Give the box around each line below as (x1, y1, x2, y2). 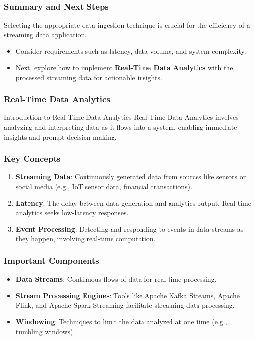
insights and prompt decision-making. (4, 131, 117, 142)
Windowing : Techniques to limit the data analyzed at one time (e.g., (15, 316, 227, 326)
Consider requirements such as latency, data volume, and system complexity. (15, 46, 246, 56)
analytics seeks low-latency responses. (15, 207, 129, 218)
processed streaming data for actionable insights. (15, 72, 162, 82)
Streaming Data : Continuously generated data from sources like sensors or (15, 171, 246, 182)
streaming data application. (4, 29, 87, 39)
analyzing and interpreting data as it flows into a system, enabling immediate (4, 122, 237, 132)
